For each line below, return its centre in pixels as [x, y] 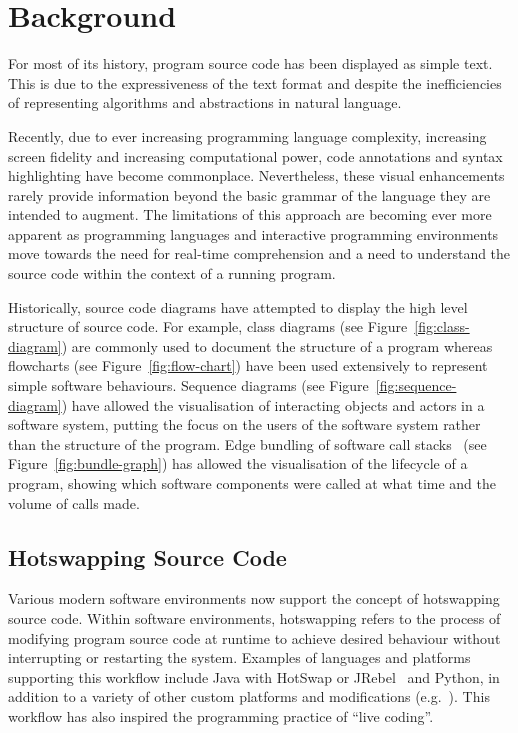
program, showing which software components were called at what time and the [252, 483]
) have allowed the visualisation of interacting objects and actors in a [273, 404]
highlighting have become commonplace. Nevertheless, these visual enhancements [256, 175]
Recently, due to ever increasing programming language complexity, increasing [247, 135]
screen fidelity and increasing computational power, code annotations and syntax [255, 155]
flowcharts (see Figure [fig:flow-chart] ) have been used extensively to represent [248, 365]
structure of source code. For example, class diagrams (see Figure [208, 326]
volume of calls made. [74, 502]
